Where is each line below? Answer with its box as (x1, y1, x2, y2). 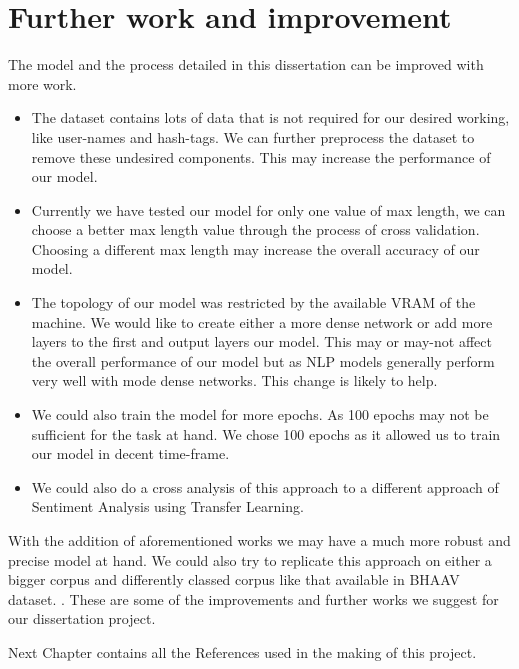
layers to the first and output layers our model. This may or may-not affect (31, 331, 492, 352)
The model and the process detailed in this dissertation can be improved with (8, 54, 484, 75)
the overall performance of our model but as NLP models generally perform (31, 350, 495, 371)
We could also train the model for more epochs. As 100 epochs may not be (31, 404, 489, 425)
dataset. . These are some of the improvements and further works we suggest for (8, 588, 499, 609)
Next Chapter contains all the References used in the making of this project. (8, 641, 477, 662)
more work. (8, 73, 77, 94)
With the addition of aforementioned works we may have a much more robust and (8, 530, 511, 550)
